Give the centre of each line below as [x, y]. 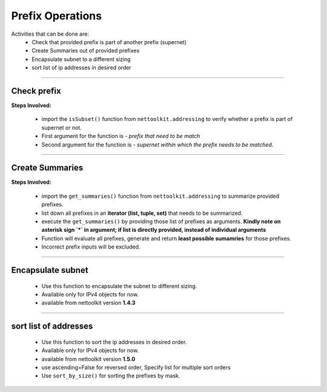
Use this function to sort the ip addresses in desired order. [114, 342]
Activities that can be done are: [50, 34]
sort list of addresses [52, 326]
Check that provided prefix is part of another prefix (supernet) [109, 42]
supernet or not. [61, 128]
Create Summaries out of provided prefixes [86, 51]
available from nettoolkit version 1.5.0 [88, 359]
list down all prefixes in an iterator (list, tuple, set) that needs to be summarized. [142, 213]
